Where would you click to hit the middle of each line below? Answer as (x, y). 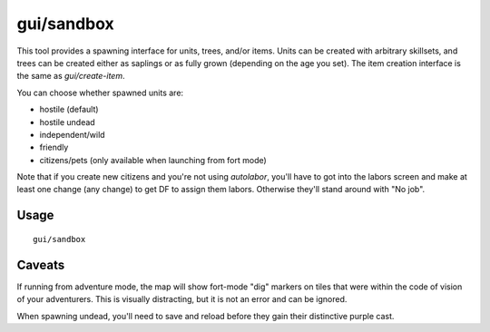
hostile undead (67, 122)
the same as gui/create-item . (71, 76)
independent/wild (72, 134)
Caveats (41, 264)
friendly (54, 147)
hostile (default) (69, 110)
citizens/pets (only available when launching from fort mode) (153, 160)
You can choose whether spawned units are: (100, 93)
